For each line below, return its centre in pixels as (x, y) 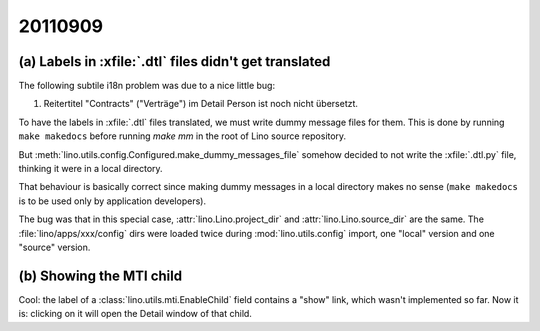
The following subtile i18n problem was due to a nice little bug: (146, 86)
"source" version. (54, 247)
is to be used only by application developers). (112, 201)
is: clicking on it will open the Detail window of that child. (135, 314)
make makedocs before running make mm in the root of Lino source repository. (182, 136)
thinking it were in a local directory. (91, 169)
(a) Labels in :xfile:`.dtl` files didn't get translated (174, 61)
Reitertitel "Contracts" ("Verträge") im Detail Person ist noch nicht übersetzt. (201, 104)
